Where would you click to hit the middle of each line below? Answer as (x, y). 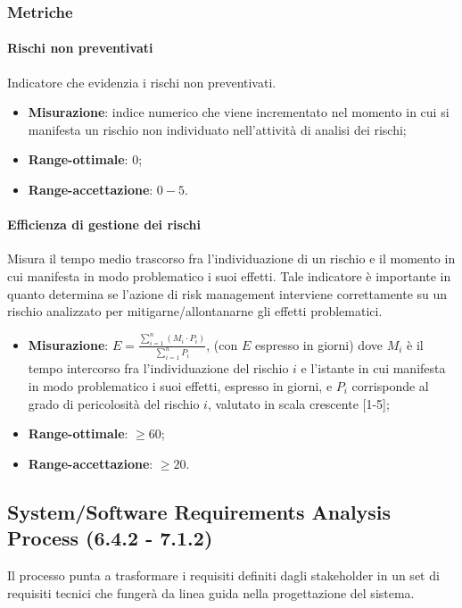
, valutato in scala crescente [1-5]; (298, 403)
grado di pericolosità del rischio (114, 403)
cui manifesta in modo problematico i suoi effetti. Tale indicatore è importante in (229, 276)
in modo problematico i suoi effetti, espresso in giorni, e (180, 386)
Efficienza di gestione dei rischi (104, 225)
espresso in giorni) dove (318, 344)
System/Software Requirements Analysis (199, 511)
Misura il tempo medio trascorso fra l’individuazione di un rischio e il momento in (231, 258)
